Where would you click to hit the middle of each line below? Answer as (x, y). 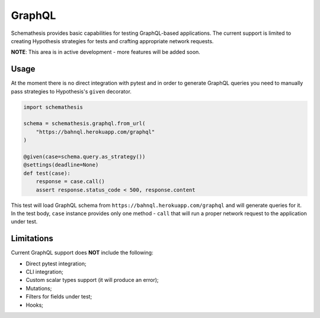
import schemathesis (53, 107)
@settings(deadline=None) (61, 165)
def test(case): (47, 173)
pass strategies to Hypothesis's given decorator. (71, 91)
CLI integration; (44, 271)
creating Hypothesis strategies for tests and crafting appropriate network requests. (112, 41)
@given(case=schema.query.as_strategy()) (84, 156)
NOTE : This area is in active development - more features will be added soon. (106, 52)
